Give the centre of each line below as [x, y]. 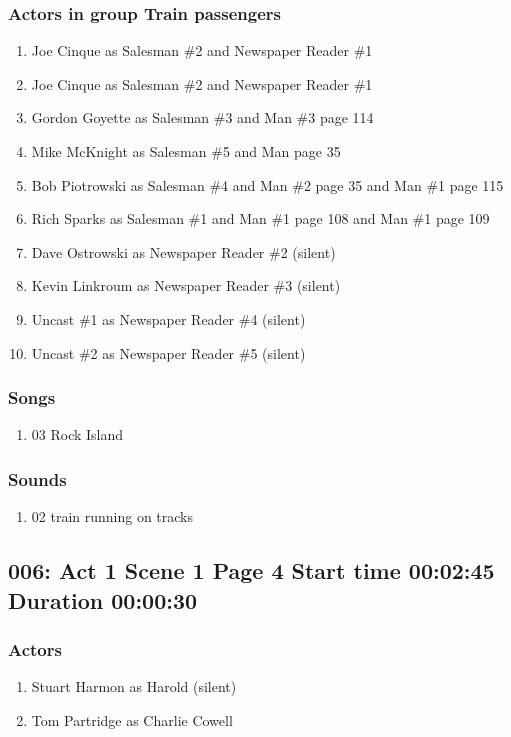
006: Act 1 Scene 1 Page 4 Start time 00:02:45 [251, 570]
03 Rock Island [77, 434]
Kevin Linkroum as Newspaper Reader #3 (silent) [186, 285]
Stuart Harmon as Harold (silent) [134, 686]
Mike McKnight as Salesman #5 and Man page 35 [186, 151]
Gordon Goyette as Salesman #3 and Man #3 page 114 [202, 117]
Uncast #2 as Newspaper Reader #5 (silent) [168, 352]
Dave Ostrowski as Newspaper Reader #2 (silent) [183, 251]
